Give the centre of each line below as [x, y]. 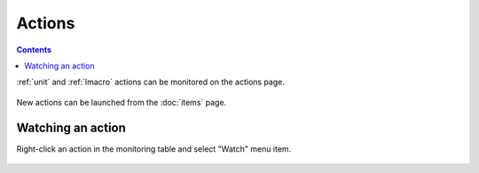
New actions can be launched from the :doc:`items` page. [122, 102]
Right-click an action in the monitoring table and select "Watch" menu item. [154, 149]
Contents [34, 50]
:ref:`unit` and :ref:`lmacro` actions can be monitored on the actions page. [151, 82]
